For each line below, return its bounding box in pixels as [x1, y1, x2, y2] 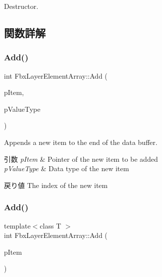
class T [40, 220, 61, 231]
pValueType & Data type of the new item [4, 163, 129, 174]
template [4, 220, 31, 231]
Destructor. [4, 1, 39, 11]
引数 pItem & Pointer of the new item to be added [4, 153, 158, 164]
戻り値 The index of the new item [4, 180, 108, 190]
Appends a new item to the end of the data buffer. [4, 137, 158, 147]
